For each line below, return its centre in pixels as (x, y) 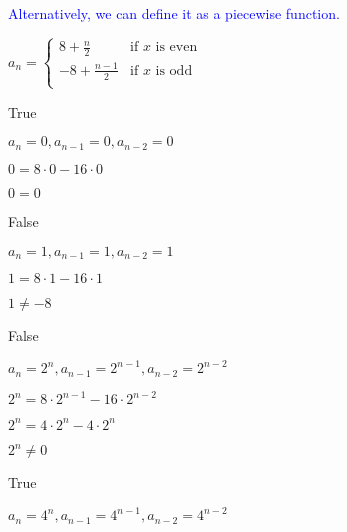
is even (176, 47)
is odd (174, 70)
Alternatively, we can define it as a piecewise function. (174, 13)
